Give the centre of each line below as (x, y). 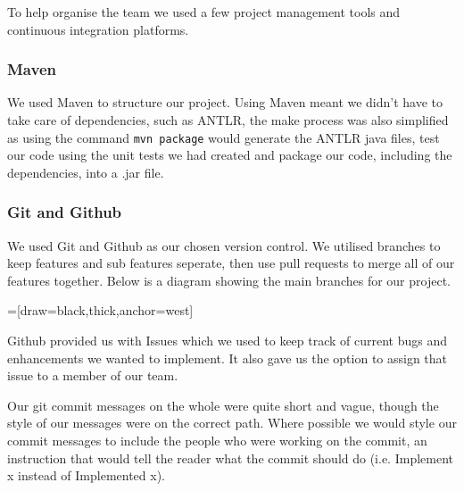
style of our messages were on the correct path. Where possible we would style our (232, 423)
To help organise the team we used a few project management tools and (204, 12)
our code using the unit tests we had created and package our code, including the (230, 155)
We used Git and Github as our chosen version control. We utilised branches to (224, 245)
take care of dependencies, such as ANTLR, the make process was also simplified (228, 120)
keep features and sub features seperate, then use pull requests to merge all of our (231, 263)
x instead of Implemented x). (87, 475)
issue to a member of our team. (93, 375)
